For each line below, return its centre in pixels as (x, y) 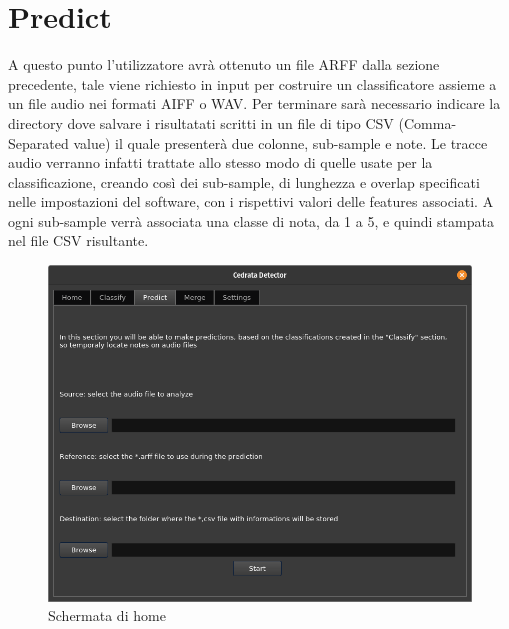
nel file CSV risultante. (78, 240)
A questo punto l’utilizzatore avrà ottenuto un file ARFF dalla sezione (224, 64)
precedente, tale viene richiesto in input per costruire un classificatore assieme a (252, 83)
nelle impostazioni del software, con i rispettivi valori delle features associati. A (251, 201)
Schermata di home (107, 615)
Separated (38, 142)
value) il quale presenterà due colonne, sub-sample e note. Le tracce (280, 142)
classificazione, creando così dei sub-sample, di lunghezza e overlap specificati (244, 181)
